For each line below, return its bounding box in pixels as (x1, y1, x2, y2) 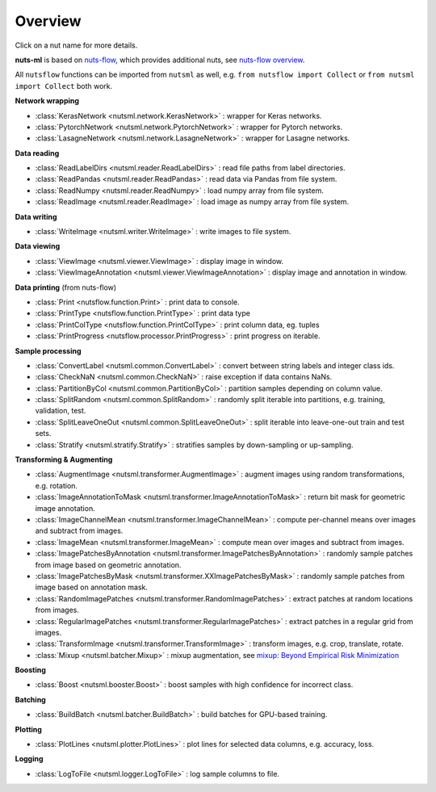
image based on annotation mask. (35, 582, 149, 593)
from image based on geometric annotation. (35, 559, 182, 569)
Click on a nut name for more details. (15, 40, 138, 50)
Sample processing (15, 346, 82, 355)
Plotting (15, 724, 42, 734)
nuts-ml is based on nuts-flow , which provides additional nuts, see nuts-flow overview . (15, 55, 305, 65)
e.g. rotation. (35, 480, 78, 490)
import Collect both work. (15, 81, 113, 90)
